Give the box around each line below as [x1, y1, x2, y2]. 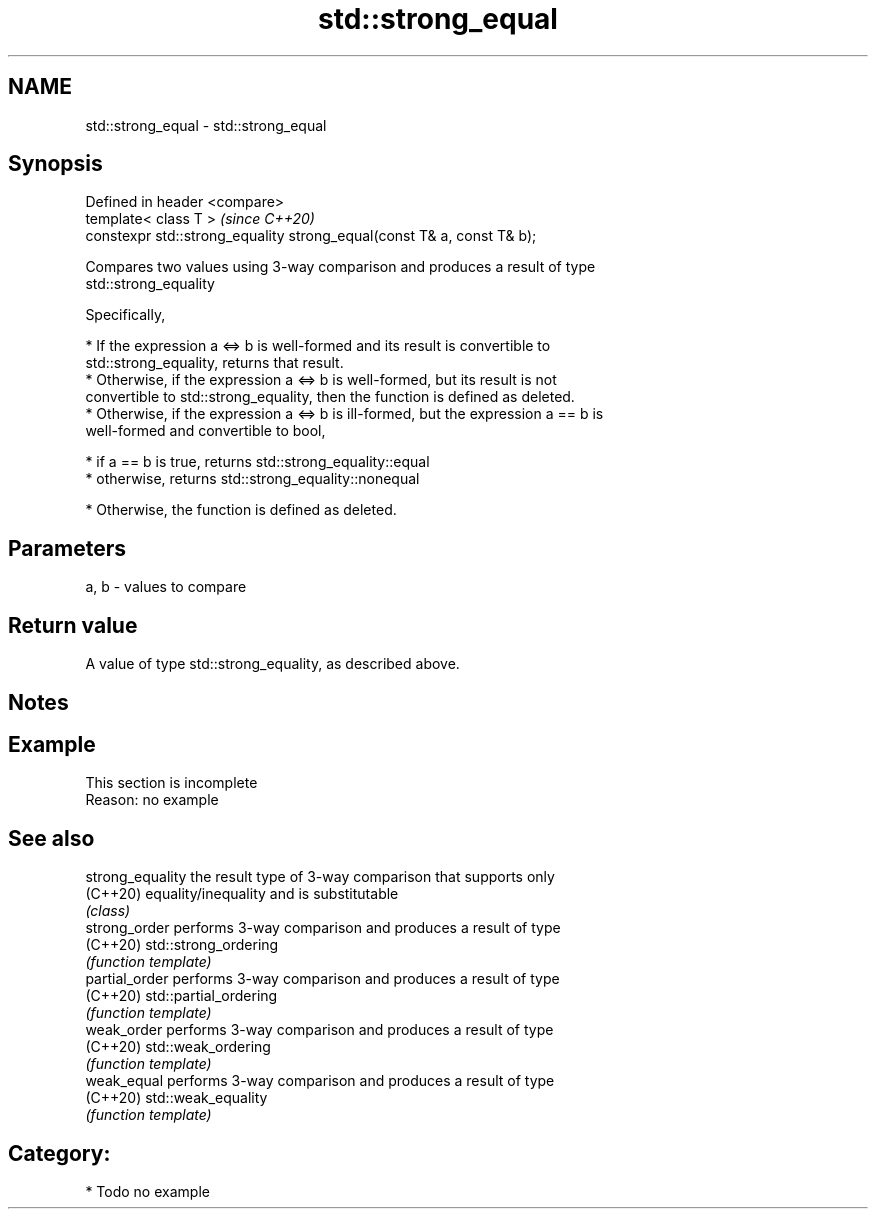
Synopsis [8, 151, 103, 177]
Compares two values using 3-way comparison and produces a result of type [85, 258, 596, 276]
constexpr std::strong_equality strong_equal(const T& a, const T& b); [85, 227, 537, 245]
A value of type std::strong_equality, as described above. [85, 655, 460, 673]
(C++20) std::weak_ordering [85, 1038, 271, 1056]
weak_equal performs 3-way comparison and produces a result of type [85, 1072, 555, 1090]
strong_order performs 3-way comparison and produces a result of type [85, 919, 561, 937]
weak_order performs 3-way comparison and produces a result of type [85, 1021, 554, 1039]
